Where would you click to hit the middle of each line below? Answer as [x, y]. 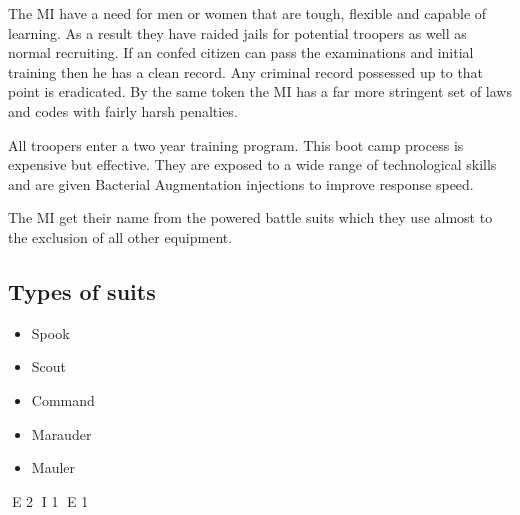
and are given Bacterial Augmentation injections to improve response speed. [241, 183]
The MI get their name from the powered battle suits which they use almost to [250, 217]
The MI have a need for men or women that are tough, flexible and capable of [247, 13]
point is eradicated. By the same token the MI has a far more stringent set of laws [260, 91]
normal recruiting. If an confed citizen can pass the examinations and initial [241, 52]
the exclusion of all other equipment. [120, 236]
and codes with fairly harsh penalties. [123, 110]
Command [63, 399]
